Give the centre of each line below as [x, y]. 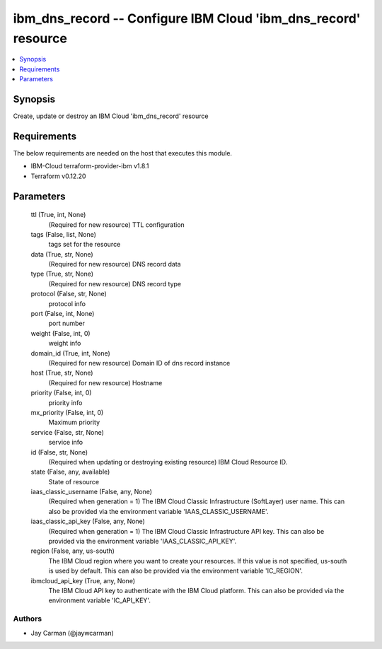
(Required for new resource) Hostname [105, 382]
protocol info [67, 303]
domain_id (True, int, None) [71, 353]
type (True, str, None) [62, 274]
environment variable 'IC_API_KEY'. [100, 600]
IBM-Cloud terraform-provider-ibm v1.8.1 [90, 166]
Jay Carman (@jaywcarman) [73, 633]
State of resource [74, 481]
